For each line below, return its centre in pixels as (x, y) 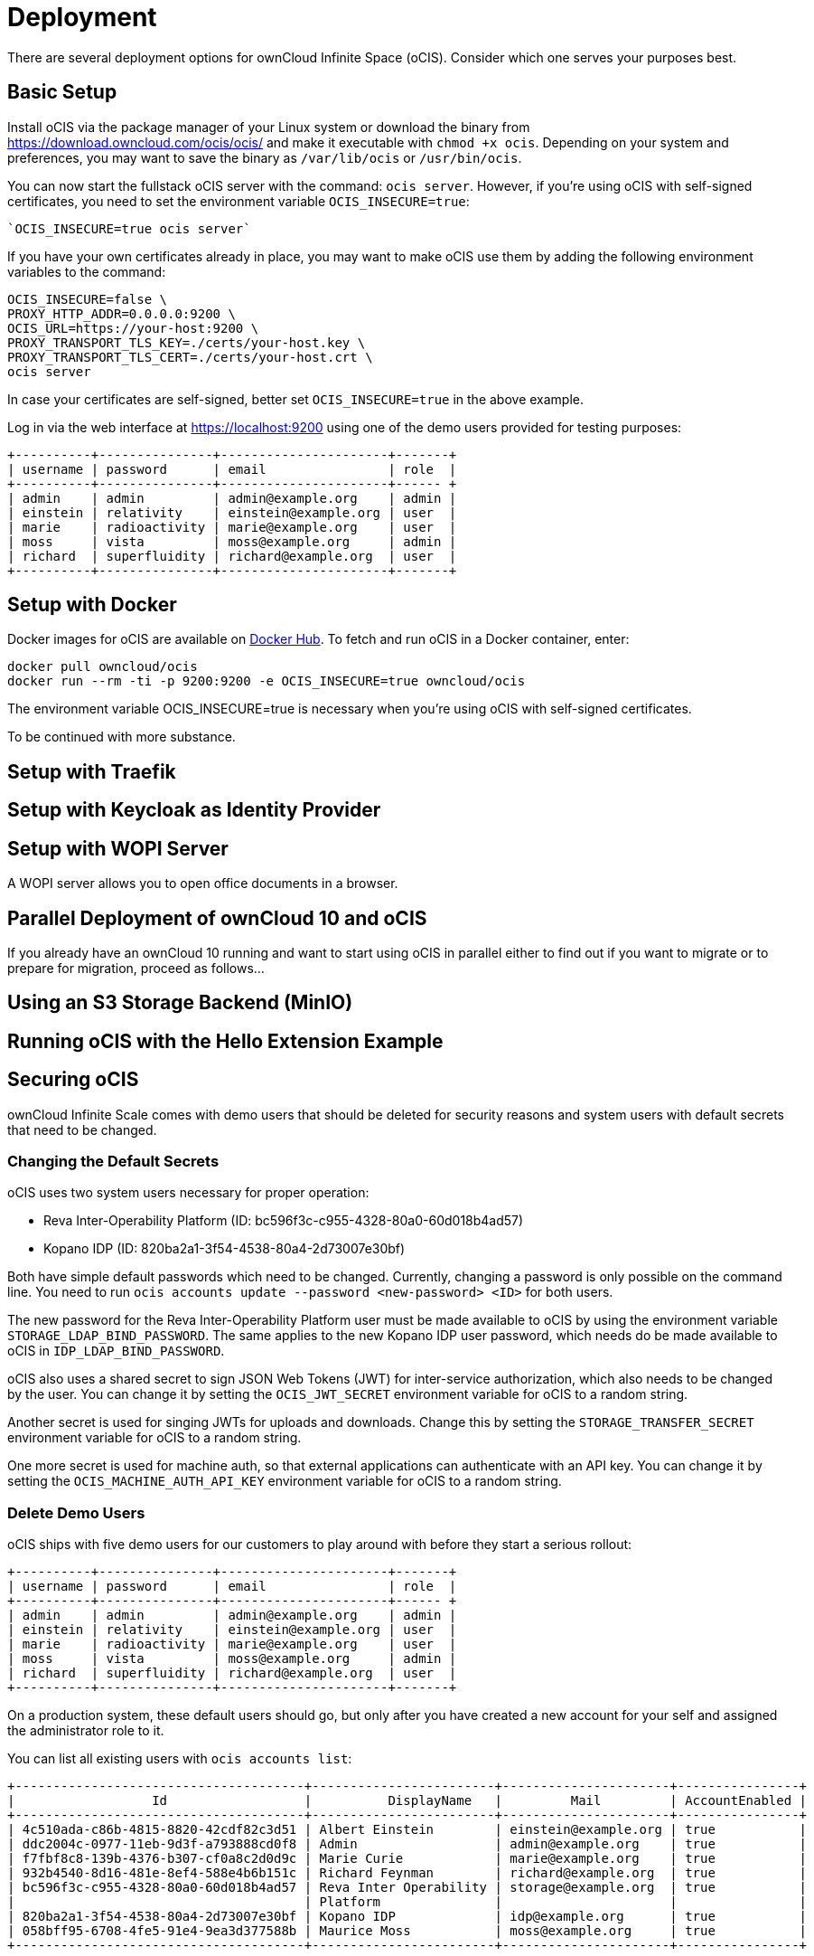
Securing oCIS (73, 1080)
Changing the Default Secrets (113, 1162)
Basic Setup (62, 92)
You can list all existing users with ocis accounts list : (180, 1759)
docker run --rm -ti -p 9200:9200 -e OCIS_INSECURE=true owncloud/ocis (267, 681)
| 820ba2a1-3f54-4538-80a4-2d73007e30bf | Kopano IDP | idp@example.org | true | (407, 1917)
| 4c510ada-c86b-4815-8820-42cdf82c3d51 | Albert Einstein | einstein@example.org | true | (407, 1830)
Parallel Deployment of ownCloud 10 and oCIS (217, 918)
